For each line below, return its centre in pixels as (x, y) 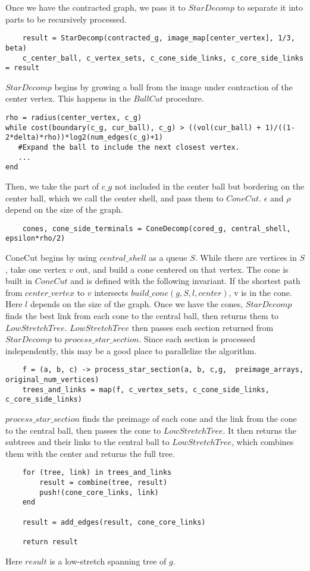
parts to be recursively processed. (66, 19)
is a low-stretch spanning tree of (108, 561)
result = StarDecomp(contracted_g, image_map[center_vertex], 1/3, (159, 38)
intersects (111, 292)
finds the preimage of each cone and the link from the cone (190, 418)
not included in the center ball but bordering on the (209, 186)
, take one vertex (36, 269)
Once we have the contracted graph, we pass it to (95, 7)
